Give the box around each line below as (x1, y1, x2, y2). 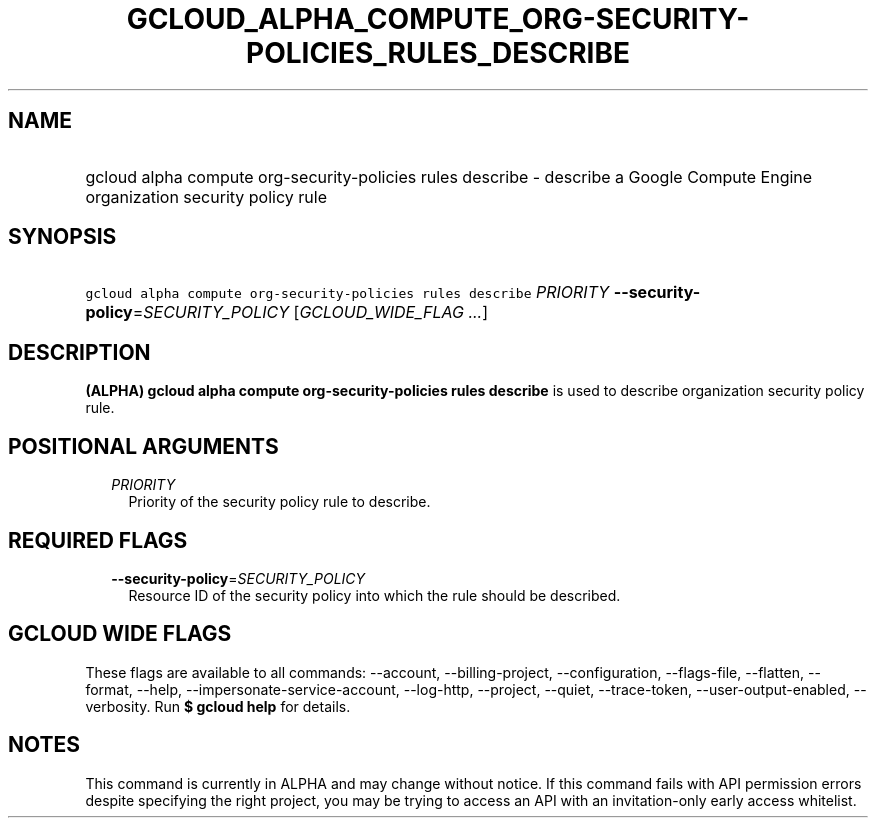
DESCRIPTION (8, 339, 151, 365)
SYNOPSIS (8, 224, 117, 250)
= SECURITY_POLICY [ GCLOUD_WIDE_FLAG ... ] (132, 302, 489, 323)
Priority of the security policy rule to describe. (128, 493, 431, 511)
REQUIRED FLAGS (8, 527, 188, 553)
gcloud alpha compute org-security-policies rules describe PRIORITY (85, 282, 610, 303)
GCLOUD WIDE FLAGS (8, 621, 232, 647)
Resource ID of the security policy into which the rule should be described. (128, 586, 621, 604)
